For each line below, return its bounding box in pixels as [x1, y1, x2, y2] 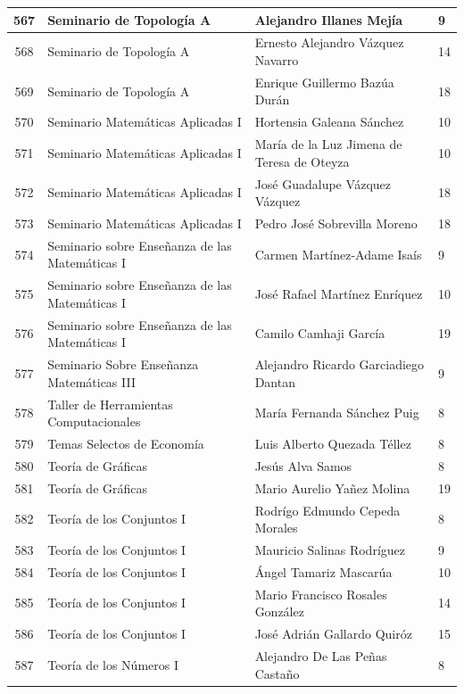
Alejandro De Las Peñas [254, 646, 387, 665]
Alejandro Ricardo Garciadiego [254, 355, 425, 374]
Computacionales [47, 412, 141, 431]
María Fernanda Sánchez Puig [254, 403, 419, 422]
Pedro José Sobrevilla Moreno [254, 213, 418, 232]
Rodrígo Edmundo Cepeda [254, 500, 401, 519]
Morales [254, 518, 298, 537]
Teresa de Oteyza [254, 152, 350, 170]
